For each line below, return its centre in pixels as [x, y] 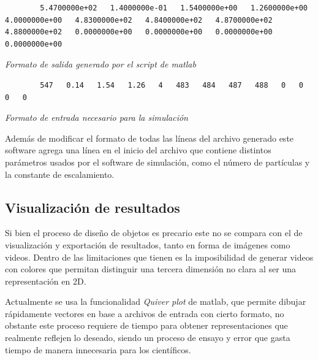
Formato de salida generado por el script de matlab [100, 64]
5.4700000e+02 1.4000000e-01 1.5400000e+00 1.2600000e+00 [174, 8]
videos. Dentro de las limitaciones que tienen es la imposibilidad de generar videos [159, 257]
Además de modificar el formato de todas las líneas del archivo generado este [150, 138]
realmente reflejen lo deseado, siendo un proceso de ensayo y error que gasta [148, 338]
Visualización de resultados [93, 207]
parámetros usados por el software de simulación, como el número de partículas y [157, 162]
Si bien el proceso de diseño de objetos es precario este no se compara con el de [154, 233]
